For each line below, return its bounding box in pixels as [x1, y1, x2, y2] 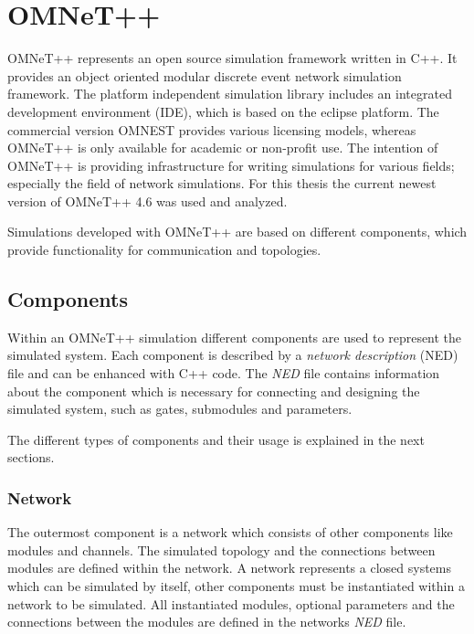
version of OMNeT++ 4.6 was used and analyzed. [7, 191, 288, 210]
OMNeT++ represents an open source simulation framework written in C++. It [7, 48, 458, 68]
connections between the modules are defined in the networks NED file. [7, 612, 406, 631]
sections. [7, 448, 55, 467]
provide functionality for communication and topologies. [7, 240, 321, 259]
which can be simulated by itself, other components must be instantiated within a [7, 576, 465, 596]
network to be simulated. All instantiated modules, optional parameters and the [7, 594, 455, 613]
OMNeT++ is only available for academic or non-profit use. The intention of [7, 138, 438, 157]
